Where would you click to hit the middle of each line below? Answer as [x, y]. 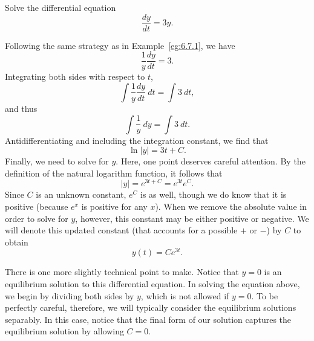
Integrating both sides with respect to [75, 76]
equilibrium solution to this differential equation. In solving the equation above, [152, 284]
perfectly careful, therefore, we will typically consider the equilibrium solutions [151, 307]
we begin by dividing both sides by [70, 295]
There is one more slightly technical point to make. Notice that [122, 272]
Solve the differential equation [61, 7]
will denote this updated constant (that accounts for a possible [121, 230]
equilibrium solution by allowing [64, 331]
